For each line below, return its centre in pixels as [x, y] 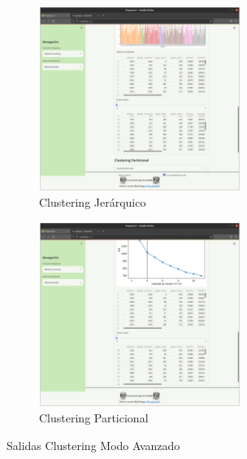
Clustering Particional [94, 418]
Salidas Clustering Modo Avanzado [93, 445]
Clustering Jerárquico [93, 202]
